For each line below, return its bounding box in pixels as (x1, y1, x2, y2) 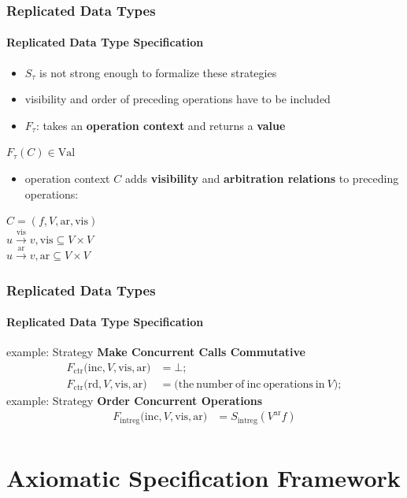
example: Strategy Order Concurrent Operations (6, 392, 263, 408)
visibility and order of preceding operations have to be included (24, 91, 331, 107)
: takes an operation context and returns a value (35, 117, 286, 133)
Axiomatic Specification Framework (6, 462, 401, 494)
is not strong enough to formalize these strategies (39, 64, 277, 80)
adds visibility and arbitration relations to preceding (124, 170, 399, 187)
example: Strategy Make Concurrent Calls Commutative (6, 344, 305, 360)
